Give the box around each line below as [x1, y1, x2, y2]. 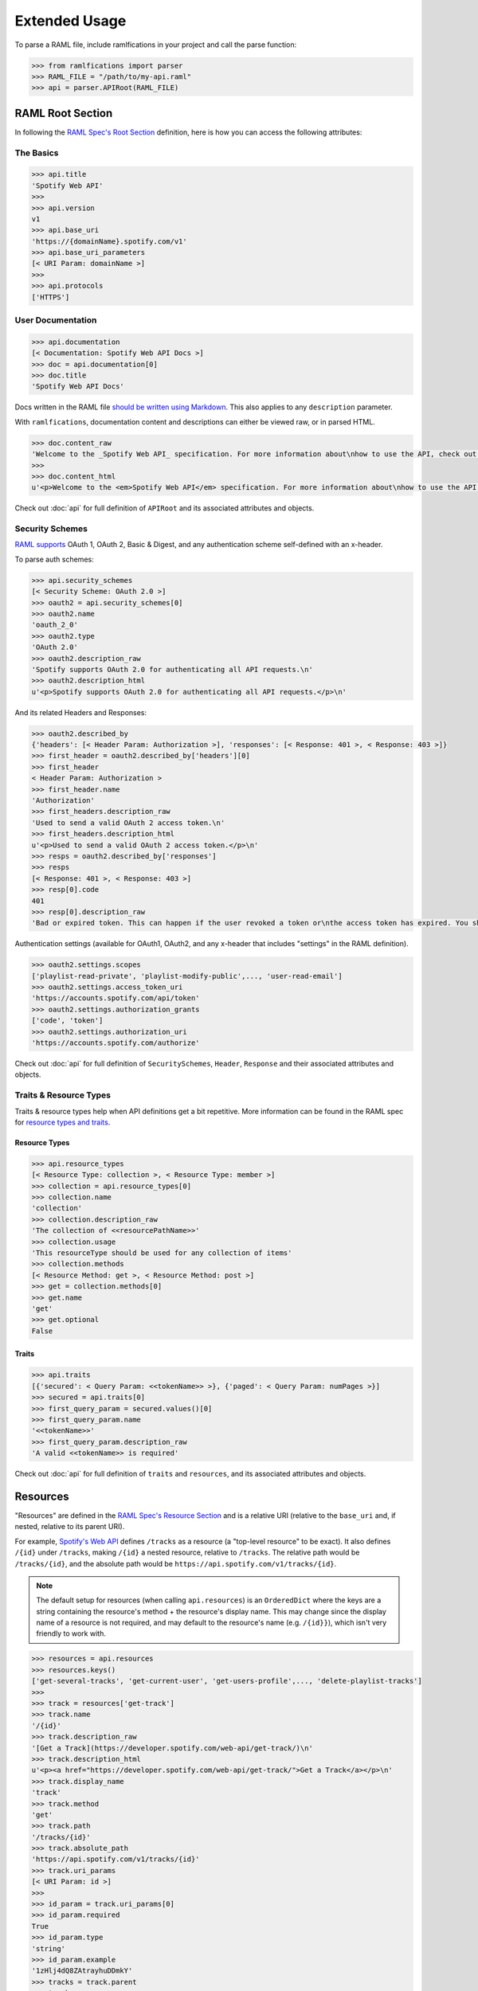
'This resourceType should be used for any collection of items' [31, 1249, 292, 1258]
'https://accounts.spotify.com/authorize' [31, 1039, 200, 1047]
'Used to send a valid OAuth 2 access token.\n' [31, 818, 225, 827]
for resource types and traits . [14, 1117, 111, 1127]
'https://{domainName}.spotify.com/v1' [31, 237, 187, 246]
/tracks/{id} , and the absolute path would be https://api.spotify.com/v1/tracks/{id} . [14, 1559, 337, 1568]
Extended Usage [14, 12, 127, 29]
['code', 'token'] [31, 1016, 104, 1025]
